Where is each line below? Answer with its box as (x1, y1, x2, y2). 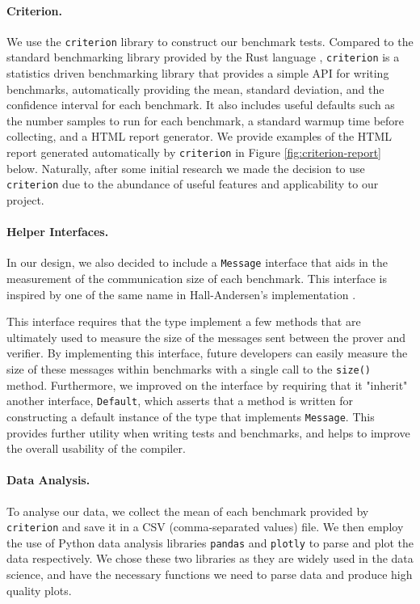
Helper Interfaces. (6, 223, 109, 240)
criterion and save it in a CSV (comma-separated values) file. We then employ (6, 518, 404, 535)
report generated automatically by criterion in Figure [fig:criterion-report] (6, 144, 382, 161)
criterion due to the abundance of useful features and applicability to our (6, 175, 379, 192)
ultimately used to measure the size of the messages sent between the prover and (6, 328, 406, 345)
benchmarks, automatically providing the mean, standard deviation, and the (6, 80, 384, 97)
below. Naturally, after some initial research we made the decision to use (6, 159, 365, 176)
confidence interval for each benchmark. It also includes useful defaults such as (6, 96, 395, 113)
